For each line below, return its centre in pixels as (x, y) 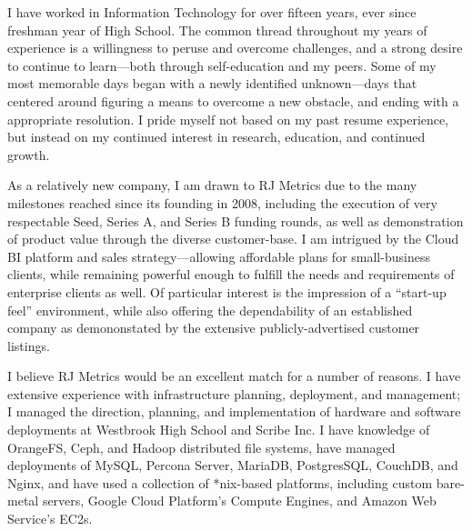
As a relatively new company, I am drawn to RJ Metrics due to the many (212, 185)
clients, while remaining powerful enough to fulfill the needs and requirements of (231, 274)
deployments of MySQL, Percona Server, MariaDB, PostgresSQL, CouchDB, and (233, 465)
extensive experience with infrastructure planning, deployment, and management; (234, 393)
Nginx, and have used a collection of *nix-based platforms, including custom (220, 482)
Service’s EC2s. (50, 519)
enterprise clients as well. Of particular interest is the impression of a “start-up (227, 291)
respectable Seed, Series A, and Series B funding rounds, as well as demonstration (236, 220)
